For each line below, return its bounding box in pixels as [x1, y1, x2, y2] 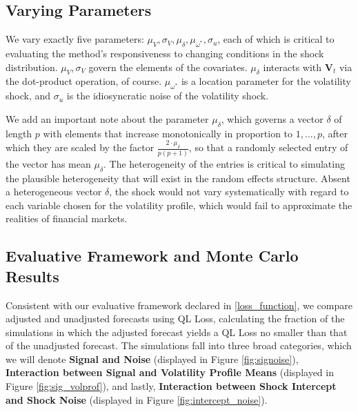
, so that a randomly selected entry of [188, 140, 348, 155]
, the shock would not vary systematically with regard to [109, 184, 349, 199]
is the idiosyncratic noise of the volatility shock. [66, 88, 269, 103]
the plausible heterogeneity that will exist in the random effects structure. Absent [6, 170, 350, 185]
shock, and [6, 88, 51, 103]
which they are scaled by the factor [6, 140, 155, 155]
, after [321, 126, 348, 140]
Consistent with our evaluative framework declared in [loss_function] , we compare [6, 297, 352, 312]
